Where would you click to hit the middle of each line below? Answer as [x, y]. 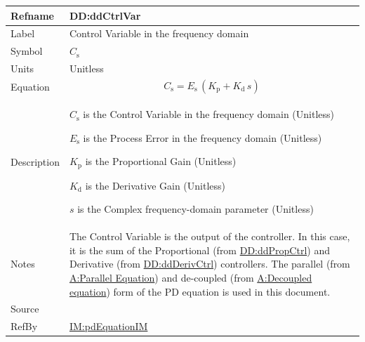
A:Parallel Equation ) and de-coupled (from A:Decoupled [191, 277]
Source [25, 309]
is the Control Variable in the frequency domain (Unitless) [209, 114]
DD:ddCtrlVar [105, 15]
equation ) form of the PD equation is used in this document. [200, 291]
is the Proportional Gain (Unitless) [161, 161]
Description [35, 161]
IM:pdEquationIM [108, 326]
